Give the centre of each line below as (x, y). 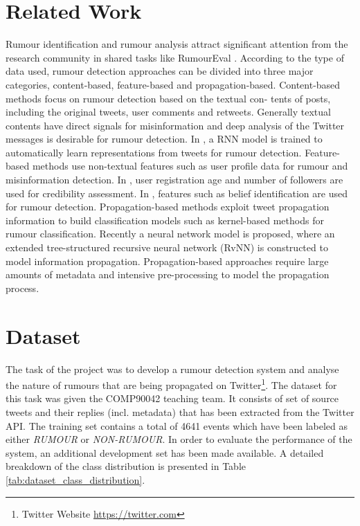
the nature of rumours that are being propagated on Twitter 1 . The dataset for (171, 384)
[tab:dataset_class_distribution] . (75, 479)
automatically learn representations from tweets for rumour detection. (154, 152)
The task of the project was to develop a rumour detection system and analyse (172, 369)
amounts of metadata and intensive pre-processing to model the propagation (168, 274)
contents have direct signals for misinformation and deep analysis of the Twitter (175, 125)
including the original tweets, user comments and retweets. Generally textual (168, 112)
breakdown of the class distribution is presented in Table (126, 466)
